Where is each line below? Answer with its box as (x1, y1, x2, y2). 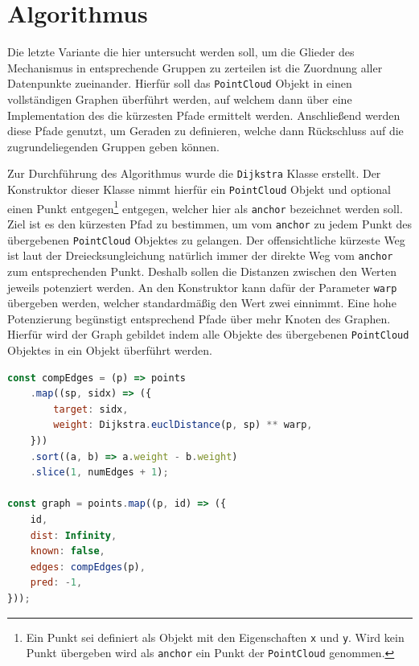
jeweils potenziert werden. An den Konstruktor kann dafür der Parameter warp (7, 278, 397, 295)
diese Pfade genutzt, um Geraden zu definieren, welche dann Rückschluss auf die (7, 122, 404, 139)
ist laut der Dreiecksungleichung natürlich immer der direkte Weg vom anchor (7, 247, 393, 264)
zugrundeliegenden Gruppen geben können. (7, 138, 220, 154)
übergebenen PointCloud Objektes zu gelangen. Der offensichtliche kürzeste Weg (7, 231, 405, 248)
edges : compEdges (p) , (30, 561, 146, 573)
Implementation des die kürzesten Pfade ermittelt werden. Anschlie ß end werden (7, 106, 401, 123)
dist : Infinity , (30, 529, 117, 541)
